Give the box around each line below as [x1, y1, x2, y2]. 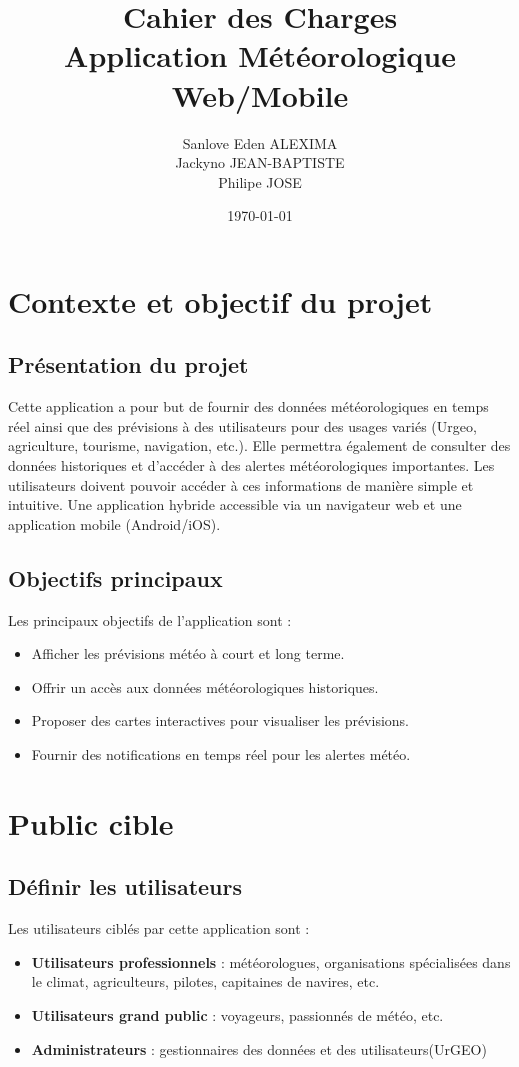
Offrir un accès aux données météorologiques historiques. [31, 676, 379, 697]
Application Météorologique [64, 35, 456, 76]
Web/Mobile [171, 74, 349, 115]
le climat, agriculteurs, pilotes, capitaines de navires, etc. [31, 971, 380, 992]
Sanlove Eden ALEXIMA [182, 132, 338, 153]
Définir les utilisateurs [8, 871, 243, 902]
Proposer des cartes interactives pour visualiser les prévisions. [31, 710, 409, 731]
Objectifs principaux [8, 562, 223, 593]
